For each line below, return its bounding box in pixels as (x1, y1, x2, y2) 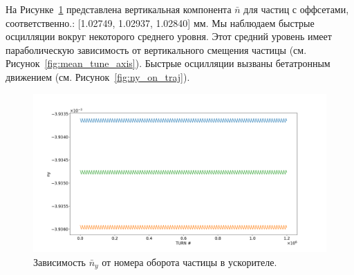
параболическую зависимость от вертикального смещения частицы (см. (6, 42, 307, 57)
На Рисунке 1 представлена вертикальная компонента (6, 2, 232, 16)
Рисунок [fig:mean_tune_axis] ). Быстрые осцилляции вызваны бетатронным (6, 56, 330, 70)
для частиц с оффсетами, (243, 2, 349, 16)
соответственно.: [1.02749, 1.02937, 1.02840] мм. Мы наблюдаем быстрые (6, 15, 315, 30)
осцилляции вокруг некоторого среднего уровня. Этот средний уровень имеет (6, 29, 332, 44)
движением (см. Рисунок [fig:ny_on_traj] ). (6, 69, 190, 84)
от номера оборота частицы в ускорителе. (102, 254, 277, 269)
